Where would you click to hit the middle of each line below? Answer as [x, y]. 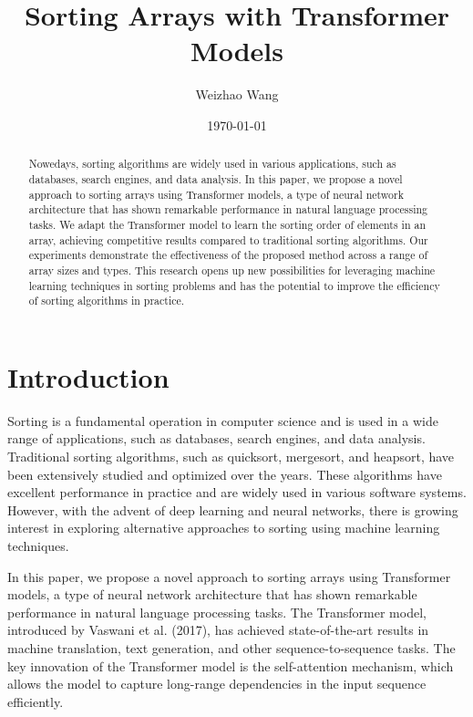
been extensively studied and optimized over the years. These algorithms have [225, 474]
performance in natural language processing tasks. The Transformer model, [217, 612]
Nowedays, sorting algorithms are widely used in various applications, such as [212, 164]
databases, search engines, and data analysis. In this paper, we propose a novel [216, 178]
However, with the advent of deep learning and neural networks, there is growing [233, 509]
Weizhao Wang [237, 94]
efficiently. [36, 701]
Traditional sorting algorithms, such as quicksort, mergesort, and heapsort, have [231, 456]
